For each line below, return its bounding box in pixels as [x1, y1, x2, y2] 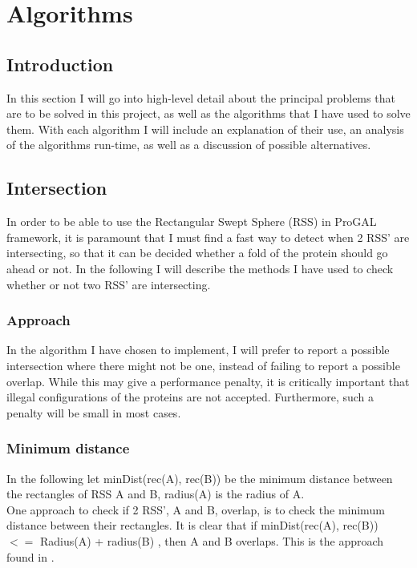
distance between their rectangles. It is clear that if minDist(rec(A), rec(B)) [6, 517, 379, 534]
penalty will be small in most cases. [6, 404, 181, 421]
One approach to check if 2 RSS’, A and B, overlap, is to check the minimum [6, 501, 385, 518]
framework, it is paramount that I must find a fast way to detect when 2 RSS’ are [6, 228, 410, 245]
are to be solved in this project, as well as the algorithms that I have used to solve [6, 105, 411, 122]
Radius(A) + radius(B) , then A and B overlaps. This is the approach [39, 532, 384, 549]
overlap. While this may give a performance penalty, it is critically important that [6, 373, 410, 389]
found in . [6, 548, 55, 565]
